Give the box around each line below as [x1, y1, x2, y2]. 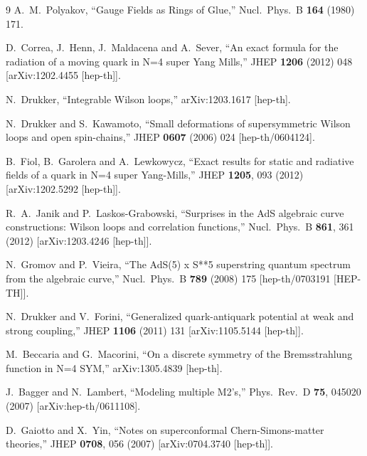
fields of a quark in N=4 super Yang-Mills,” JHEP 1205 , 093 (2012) [6, 167, 304, 182]
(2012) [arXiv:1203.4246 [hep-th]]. [6, 233, 152, 248]
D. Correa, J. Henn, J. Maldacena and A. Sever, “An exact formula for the [6, 40, 339, 55]
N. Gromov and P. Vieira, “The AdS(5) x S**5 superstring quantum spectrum [6, 257, 351, 272]
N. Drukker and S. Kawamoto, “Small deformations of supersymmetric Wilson [6, 115, 351, 130]
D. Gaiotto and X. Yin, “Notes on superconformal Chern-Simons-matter [6, 422, 324, 437]
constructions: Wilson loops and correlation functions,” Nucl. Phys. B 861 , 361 [6, 219, 354, 234]
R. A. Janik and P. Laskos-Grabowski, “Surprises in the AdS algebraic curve [6, 205, 344, 220]
